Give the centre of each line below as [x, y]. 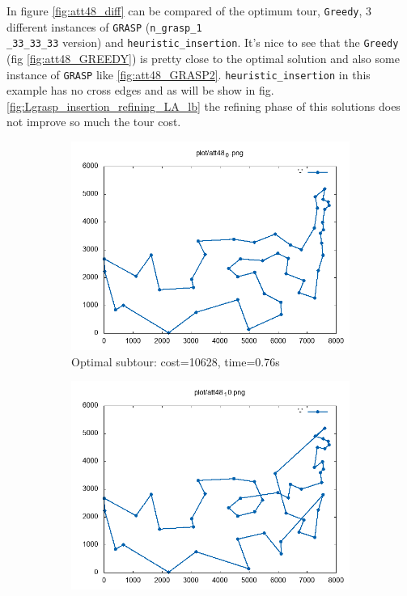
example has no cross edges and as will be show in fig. [140, 90]
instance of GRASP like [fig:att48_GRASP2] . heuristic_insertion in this [189, 74]
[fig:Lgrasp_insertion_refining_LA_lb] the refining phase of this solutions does [203, 106]
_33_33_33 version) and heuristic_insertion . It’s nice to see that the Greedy [203, 42]
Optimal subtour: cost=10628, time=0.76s [176, 361]
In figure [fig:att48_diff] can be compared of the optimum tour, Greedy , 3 [189, 11]
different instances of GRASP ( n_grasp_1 [104, 26]
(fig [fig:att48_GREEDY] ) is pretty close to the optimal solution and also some [203, 58]
